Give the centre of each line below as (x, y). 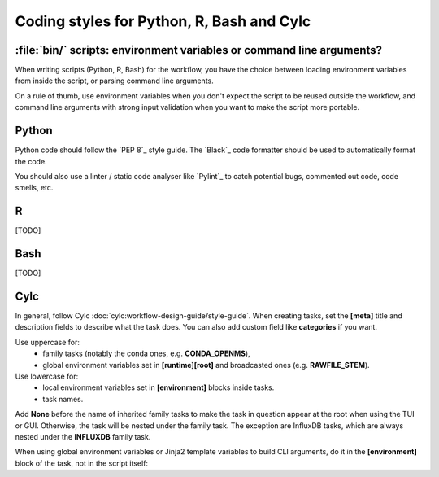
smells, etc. (34, 188)
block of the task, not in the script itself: (82, 463)
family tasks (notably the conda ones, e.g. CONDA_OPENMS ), (147, 353)
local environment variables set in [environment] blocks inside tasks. (159, 387)
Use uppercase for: (48, 342)
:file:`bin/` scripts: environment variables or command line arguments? (198, 50)
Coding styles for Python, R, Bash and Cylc (163, 21)
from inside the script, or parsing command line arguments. (115, 81)
